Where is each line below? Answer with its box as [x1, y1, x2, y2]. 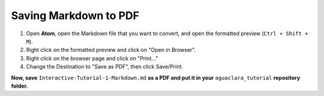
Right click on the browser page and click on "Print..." [26, 54, 158, 62]
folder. [11, 82, 28, 89]
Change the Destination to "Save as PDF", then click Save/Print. [26, 63, 183, 70]
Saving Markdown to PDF [11, 9, 139, 22]
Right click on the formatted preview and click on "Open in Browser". [26, 47, 196, 54]
